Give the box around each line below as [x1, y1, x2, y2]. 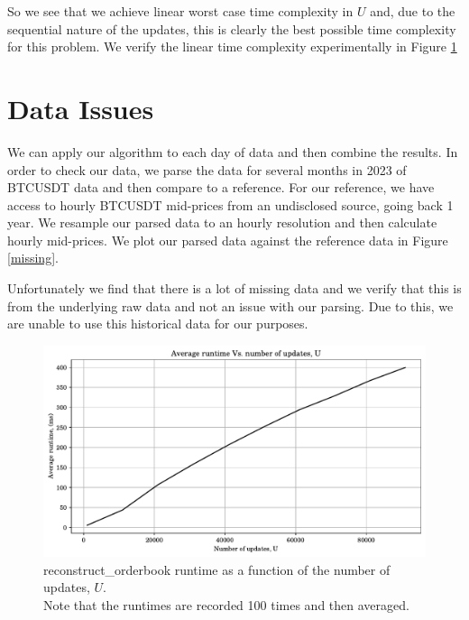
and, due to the [370, 2, 455, 20]
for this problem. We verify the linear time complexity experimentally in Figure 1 [7, 37, 457, 56]
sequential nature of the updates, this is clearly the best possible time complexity [7, 19, 456, 38]
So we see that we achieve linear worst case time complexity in [7, 2, 354, 20]
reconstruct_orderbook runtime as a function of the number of [43, 560, 391, 578]
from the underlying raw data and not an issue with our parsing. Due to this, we [7, 296, 454, 315]
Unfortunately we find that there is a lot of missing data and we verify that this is [7, 279, 462, 298]
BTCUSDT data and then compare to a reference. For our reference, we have [7, 178, 435, 197]
